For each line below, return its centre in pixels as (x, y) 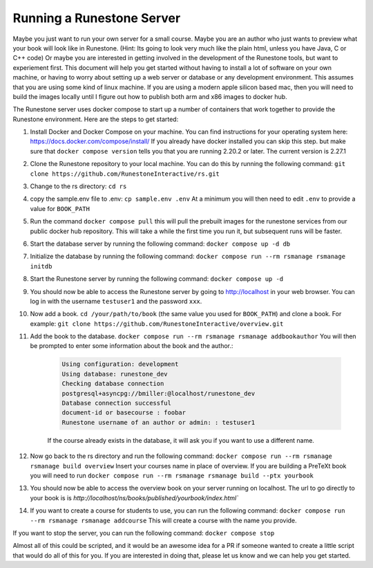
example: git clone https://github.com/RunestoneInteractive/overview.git (157, 323)
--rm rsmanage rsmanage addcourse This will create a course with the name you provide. (163, 520)
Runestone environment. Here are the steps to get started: (96, 119)
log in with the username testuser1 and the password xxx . (116, 301)
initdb (41, 266)
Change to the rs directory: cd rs (78, 186)
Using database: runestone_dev (115, 374)
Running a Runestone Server (97, 18)
